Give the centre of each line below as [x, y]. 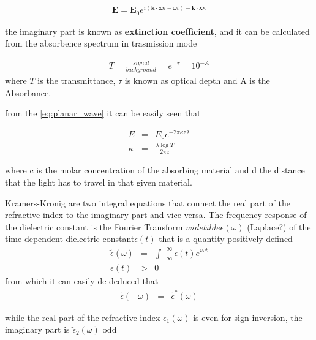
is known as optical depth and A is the [197, 80]
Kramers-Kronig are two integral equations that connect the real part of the [148, 202]
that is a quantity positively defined [226, 239]
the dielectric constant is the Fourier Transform [94, 226]
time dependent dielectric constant [70, 239]
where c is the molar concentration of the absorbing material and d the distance [155, 170]
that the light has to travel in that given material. [99, 182]
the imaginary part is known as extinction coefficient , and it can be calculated [157, 31]
